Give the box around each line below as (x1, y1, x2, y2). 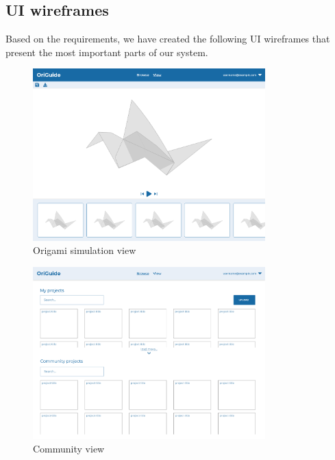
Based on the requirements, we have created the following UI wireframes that (5, 31, 330, 46)
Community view (33, 441, 105, 455)
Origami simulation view (33, 243, 136, 257)
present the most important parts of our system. (5, 44, 208, 59)
